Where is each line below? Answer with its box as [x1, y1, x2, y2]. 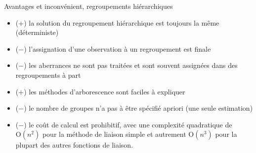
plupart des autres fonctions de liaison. [15, 140, 133, 150]
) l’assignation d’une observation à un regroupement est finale [24, 43, 211, 54]
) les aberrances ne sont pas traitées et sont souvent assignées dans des [24, 60, 238, 70]
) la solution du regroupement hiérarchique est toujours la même [24, 17, 219, 28]
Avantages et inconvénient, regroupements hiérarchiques [4, 1, 173, 11]
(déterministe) [15, 27, 59, 37]
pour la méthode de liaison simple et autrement [42, 129, 186, 139]
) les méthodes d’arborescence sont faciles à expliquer [24, 86, 185, 96]
